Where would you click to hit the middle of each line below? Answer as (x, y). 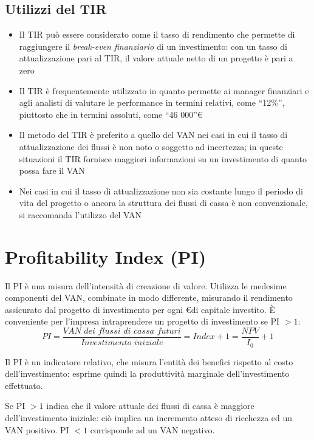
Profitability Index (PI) (106, 256)
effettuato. (24, 385)
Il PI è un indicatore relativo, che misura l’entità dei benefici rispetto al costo (149, 361)
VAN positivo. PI (37, 429)
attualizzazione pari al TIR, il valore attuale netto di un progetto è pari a (156, 58)
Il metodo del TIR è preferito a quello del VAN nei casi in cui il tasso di (153, 135)
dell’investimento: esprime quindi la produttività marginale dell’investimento (147, 373)
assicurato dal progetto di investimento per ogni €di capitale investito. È (140, 309)
